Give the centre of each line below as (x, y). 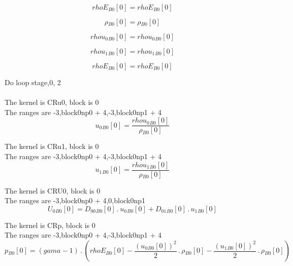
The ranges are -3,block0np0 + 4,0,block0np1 (75, 200)
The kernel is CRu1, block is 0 (52, 146)
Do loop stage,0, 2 (33, 82)
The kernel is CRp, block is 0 (50, 225)
